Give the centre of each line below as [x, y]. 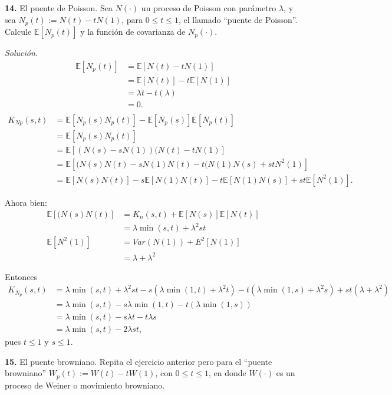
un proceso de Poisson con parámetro [209, 8]
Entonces [21, 276]
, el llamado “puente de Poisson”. [238, 19]
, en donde [227, 373]
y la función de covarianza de [133, 32]
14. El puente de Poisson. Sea [59, 8]
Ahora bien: [26, 202]
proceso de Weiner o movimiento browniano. [85, 385]
